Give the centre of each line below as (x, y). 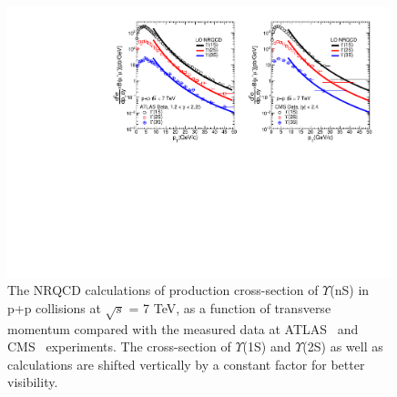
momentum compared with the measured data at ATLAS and (183, 328)
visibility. (33, 382)
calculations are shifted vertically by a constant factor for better (186, 364)
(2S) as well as (343, 346)
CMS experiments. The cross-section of (119, 346)
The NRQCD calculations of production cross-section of (163, 290)
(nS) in (350, 290)
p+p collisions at (54, 307)
